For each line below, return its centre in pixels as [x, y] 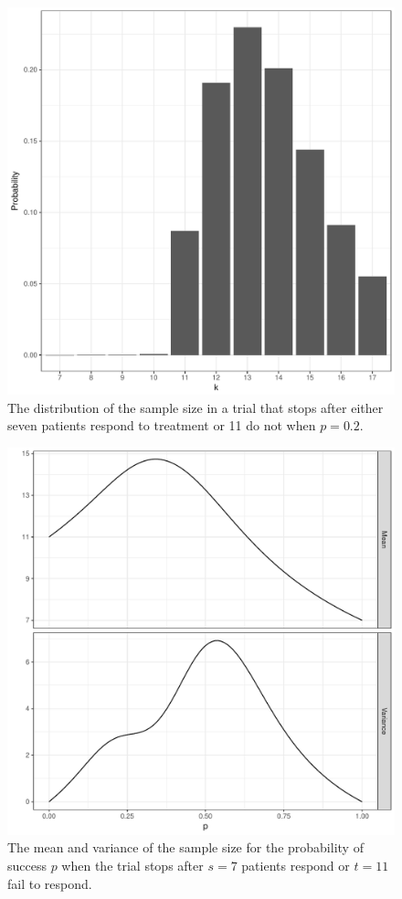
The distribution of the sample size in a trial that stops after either [196, 407]
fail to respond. [50, 883]
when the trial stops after [132, 865]
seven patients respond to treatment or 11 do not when [162, 425]
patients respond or [296, 865]
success [27, 865]
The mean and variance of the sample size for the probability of [185, 847]
